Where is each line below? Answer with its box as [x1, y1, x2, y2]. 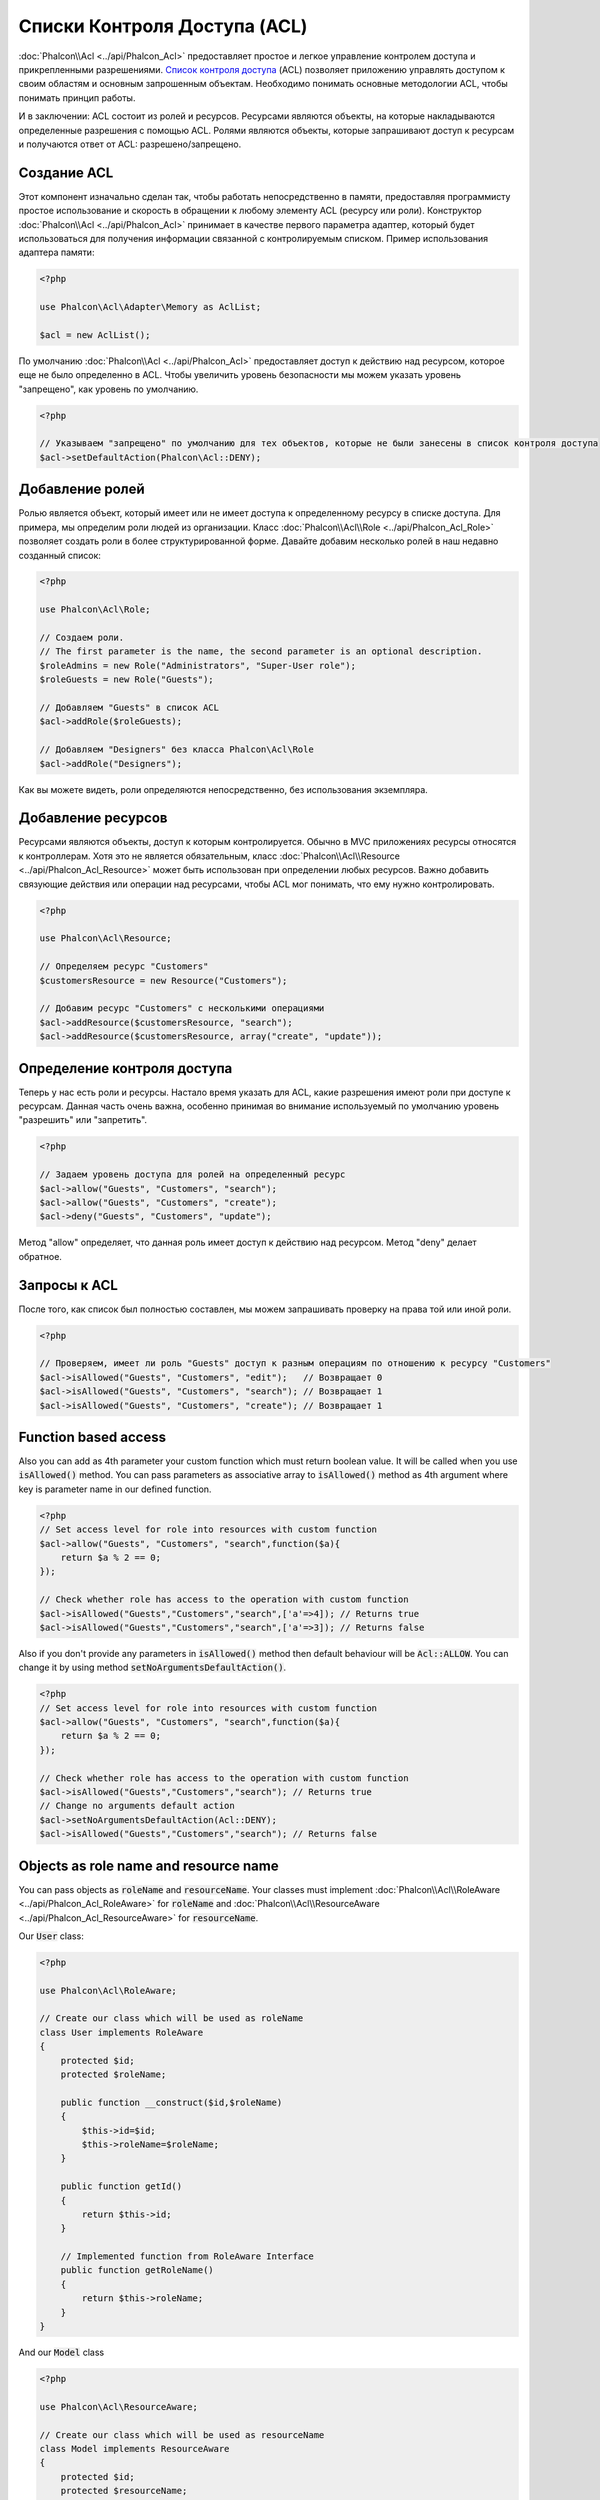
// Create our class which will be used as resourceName [39, 2429, 325, 2440]
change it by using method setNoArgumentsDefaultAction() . [18, 1661, 287, 1674]
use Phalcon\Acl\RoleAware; [39, 1985, 177, 1996]
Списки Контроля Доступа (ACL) [18, 15, 308, 37]
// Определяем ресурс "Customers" [39, 961, 209, 972]
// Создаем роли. [39, 632, 125, 644]
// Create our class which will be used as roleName [39, 2013, 304, 2024]
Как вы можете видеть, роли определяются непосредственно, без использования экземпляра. [18, 783, 429, 795]
